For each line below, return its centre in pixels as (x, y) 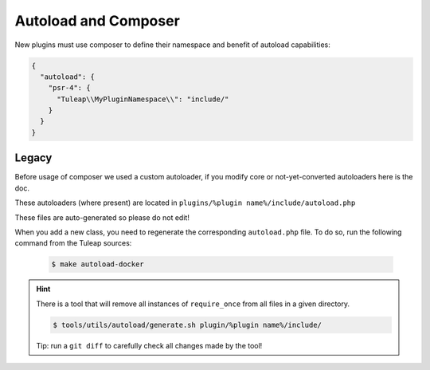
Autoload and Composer (98, 21)
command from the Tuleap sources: (73, 243)
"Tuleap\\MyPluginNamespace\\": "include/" (143, 99)
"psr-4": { (69, 88)
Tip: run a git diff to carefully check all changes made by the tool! (149, 345)
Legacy (33, 158)
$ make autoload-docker (98, 264)
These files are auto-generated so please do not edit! (102, 217)
